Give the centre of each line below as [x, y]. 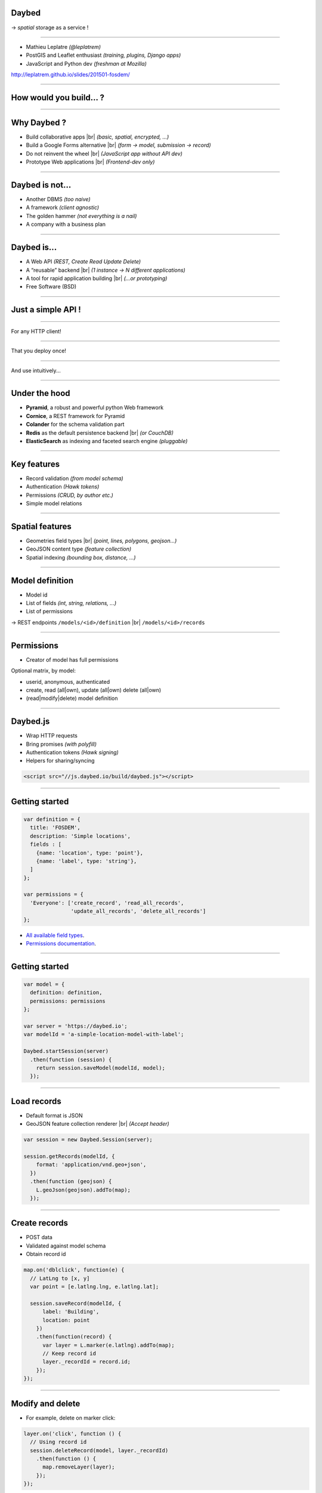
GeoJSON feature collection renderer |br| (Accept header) [97, 1124]
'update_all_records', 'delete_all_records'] [138, 911]
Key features [35, 464]
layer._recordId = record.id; [87, 1362]
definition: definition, [66, 993]
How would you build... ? [58, 98]
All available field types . [55, 935]
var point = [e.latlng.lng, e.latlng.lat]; [95, 1286]
